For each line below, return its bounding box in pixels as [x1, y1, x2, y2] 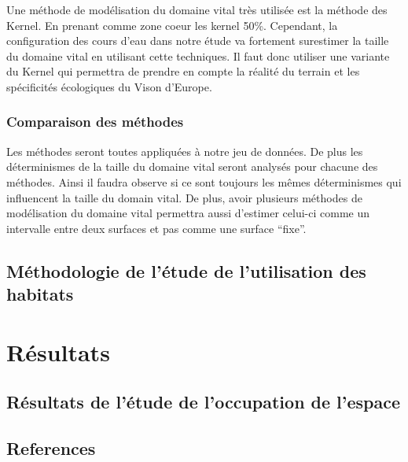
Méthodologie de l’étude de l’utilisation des [6, 258, 366, 283]
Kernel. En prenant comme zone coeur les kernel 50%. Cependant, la [6, 17, 338, 33]
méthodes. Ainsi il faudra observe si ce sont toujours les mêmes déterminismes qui [6, 173, 402, 190]
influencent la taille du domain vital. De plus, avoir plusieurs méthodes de [6, 189, 362, 205]
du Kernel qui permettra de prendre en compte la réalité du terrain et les [6, 63, 360, 79]
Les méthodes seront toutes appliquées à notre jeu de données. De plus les [6, 142, 363, 159]
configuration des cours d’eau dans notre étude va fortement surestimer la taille [6, 32, 389, 49]
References [6, 436, 96, 460]
